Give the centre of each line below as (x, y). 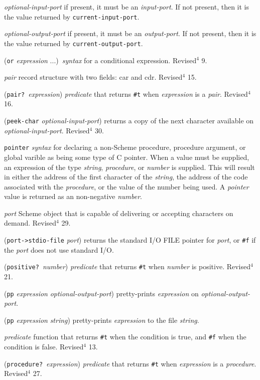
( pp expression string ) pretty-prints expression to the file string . (102, 320)
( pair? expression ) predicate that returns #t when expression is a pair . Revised (126, 93)
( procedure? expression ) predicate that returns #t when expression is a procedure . (130, 363)
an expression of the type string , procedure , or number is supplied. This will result (129, 167)
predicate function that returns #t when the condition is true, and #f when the (125, 337)
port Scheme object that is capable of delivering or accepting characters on (119, 213)
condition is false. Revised (44, 347)
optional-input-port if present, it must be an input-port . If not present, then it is (126, 7)
